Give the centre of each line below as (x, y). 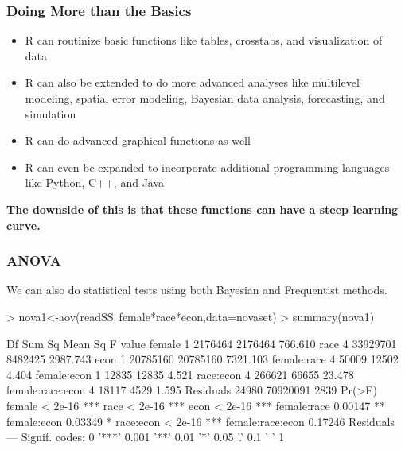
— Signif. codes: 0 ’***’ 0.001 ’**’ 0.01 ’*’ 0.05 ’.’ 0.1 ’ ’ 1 (146, 437)
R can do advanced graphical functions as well (138, 140)
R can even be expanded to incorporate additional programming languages (207, 167)
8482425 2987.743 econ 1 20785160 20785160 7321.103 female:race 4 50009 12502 (202, 359)
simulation (51, 113)
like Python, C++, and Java (95, 182)
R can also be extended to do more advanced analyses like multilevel (192, 82)
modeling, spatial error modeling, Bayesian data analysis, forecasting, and (205, 98)
